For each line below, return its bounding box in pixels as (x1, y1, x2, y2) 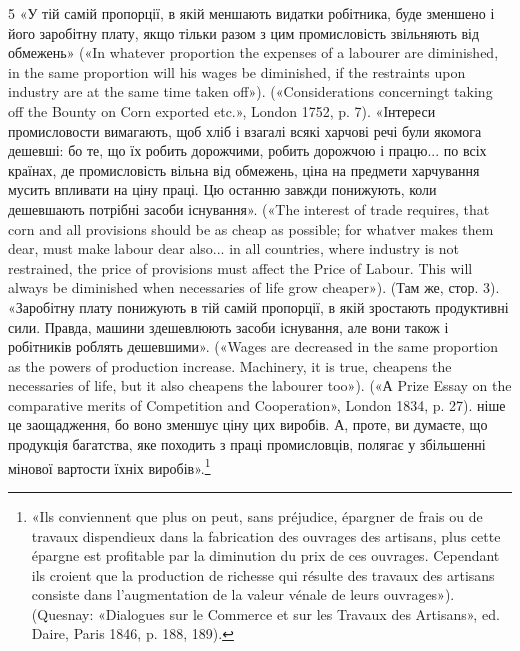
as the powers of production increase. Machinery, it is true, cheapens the (8, 355, 452, 376)
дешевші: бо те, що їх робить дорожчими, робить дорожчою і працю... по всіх (8, 140, 487, 161)
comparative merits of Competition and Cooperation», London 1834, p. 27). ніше (8, 394, 506, 415)
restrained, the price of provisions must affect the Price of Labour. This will (8, 257, 473, 278)
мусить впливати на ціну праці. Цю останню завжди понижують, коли (8, 179, 437, 200)
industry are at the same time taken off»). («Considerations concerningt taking (8, 81, 493, 102)
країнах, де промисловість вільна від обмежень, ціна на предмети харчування (8, 159, 480, 180)
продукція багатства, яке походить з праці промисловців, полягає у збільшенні (8, 434, 486, 455)
